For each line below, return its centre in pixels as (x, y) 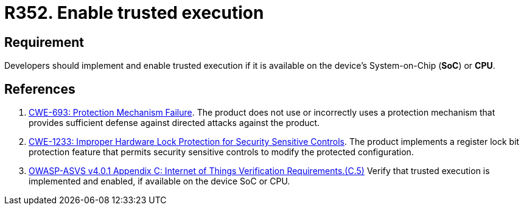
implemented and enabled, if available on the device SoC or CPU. (159, 181)
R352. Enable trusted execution (134, 13)
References (40, 89)
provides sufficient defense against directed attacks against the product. (174, 123)
